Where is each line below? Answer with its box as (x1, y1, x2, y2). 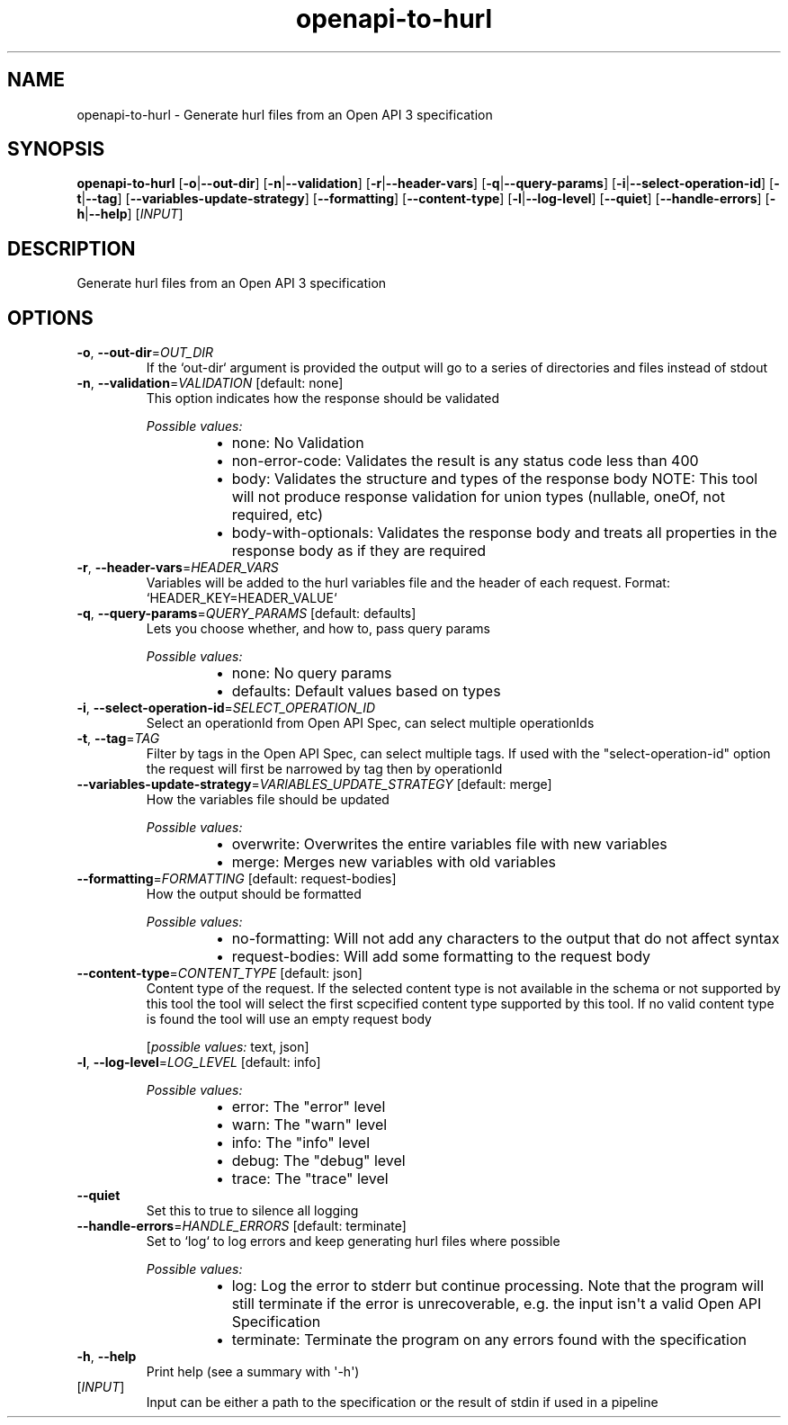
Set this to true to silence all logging (146, 1203, 359, 1219)
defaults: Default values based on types (231, 682, 501, 701)
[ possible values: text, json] (146, 1039, 309, 1055)
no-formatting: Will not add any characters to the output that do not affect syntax (231, 929, 780, 948)
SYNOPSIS (7, 138, 105, 161)
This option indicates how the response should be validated (146, 390, 499, 407)
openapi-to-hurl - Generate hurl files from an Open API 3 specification (76, 106, 493, 122)
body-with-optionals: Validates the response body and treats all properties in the (231, 524, 777, 542)
